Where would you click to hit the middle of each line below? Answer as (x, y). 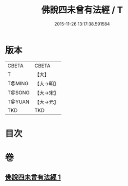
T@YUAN (19, 102)
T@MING (18, 83)
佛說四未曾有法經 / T (82, 10)
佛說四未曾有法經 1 (33, 177)
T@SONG (19, 93)
